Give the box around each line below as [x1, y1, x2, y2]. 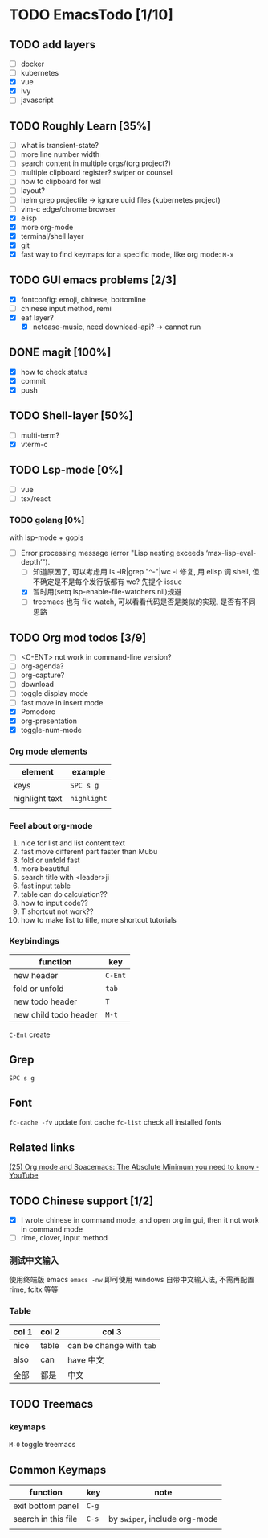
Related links [9, 1141, 75, 1154]
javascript [20, 95, 54, 105]
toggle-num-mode [20, 725, 83, 734]
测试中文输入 [9, 1255, 59, 1266]
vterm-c [20, 439, 48, 449]
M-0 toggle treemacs [9, 1440, 76, 1450]
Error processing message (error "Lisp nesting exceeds [20, 549, 205, 558]
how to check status [20, 367, 88, 376]
